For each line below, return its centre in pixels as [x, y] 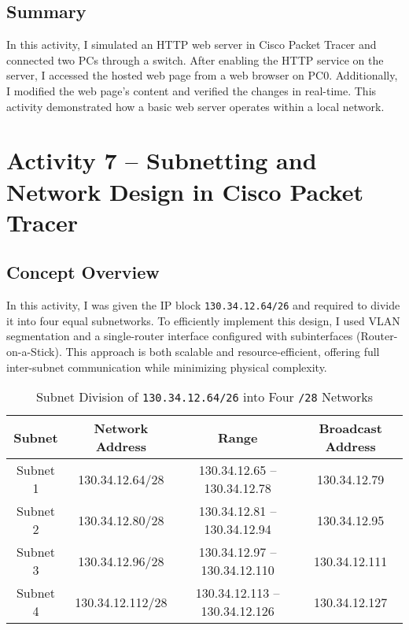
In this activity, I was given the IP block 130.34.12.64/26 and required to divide [203, 305]
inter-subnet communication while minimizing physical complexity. [167, 367]
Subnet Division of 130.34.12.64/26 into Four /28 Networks [204, 397]
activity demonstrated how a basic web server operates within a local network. [195, 106]
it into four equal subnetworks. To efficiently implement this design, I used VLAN [203, 320]
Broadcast [350, 428]
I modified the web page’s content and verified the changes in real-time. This [192, 90]
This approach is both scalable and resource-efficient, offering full [223, 351]
